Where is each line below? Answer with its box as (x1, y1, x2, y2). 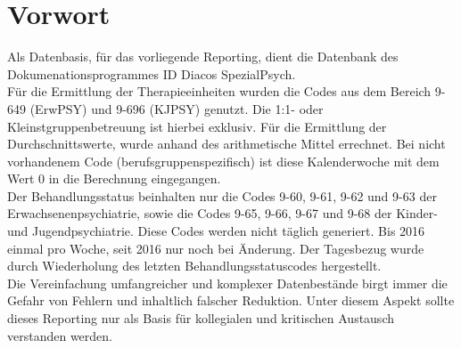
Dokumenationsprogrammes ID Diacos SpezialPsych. (7, 64, 296, 83)
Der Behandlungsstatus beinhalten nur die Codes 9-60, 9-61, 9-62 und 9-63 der (7, 186, 437, 205)
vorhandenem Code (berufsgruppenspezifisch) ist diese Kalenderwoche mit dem (7, 151, 440, 170)
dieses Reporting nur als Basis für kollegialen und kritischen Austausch (7, 309, 394, 328)
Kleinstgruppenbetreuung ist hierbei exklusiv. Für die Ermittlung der (7, 117, 387, 135)
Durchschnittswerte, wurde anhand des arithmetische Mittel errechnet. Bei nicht (7, 134, 446, 153)
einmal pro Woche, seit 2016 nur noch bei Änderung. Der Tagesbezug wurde (7, 239, 424, 257)
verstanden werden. (7, 326, 112, 344)
